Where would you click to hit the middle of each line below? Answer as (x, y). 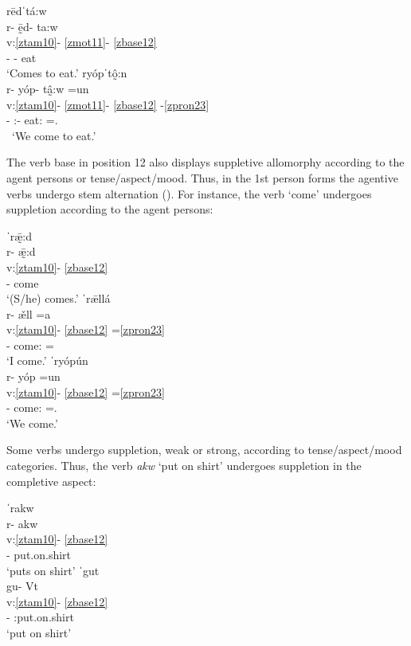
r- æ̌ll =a (29, 313)
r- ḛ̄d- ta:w (32, 26)
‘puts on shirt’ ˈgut (53, 570)
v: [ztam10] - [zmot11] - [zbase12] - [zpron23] (108, 104)
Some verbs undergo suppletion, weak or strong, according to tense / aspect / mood (204, 450)
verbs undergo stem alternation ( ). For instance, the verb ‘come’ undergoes (189, 193)
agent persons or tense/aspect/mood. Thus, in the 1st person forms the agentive (202, 177)
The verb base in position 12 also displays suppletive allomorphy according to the (205, 162)
